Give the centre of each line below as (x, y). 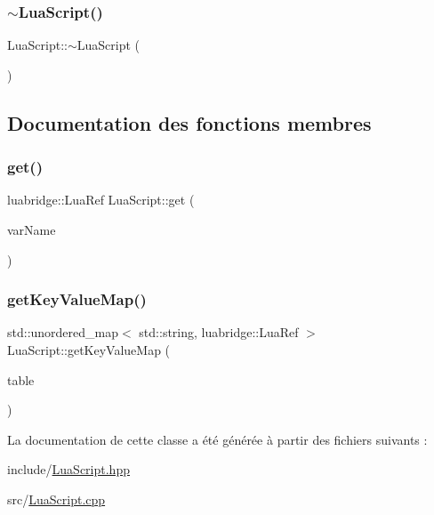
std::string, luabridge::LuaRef (219, 332)
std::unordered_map (63, 332)
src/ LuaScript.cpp (56, 499)
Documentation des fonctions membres (189, 122)
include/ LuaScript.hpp (68, 469)
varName (32, 229)
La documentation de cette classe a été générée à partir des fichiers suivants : (217, 439)
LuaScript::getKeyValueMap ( (89, 350)
